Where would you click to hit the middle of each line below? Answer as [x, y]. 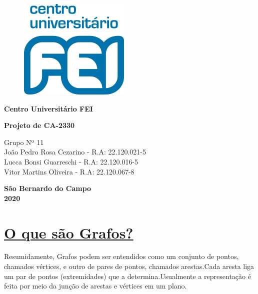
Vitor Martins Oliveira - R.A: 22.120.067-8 [69, 171]
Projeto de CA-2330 [39, 125]
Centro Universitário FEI [48, 108]
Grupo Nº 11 [24, 142]
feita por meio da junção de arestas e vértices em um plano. [95, 286]
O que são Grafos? [69, 232]
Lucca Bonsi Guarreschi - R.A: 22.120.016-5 [71, 161]
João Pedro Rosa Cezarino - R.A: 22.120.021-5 [75, 152]
